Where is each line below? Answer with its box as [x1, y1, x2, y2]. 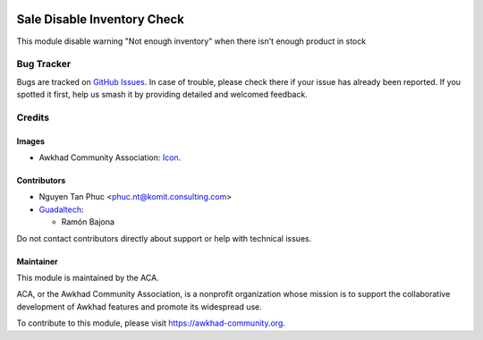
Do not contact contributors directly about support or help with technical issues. [16, 233, 312, 243]
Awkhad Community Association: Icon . [38, 152, 182, 163]
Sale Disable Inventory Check [16, 12, 185, 27]
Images [16, 135, 45, 147]
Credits [16, 111, 49, 123]
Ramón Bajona [61, 217, 115, 227]
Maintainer [16, 256, 58, 267]
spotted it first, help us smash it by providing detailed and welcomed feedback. [16, 89, 308, 100]
